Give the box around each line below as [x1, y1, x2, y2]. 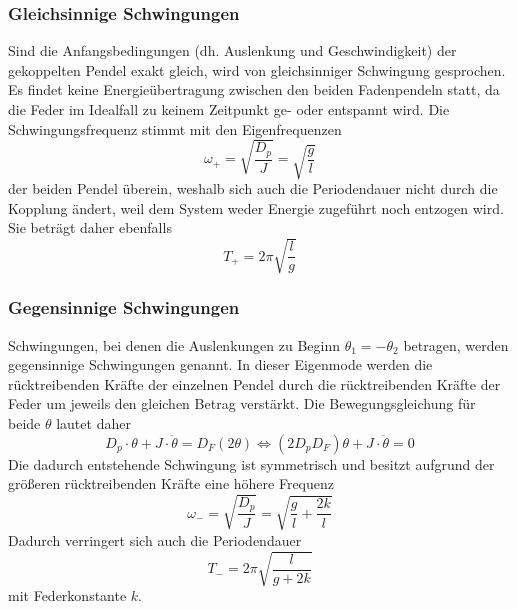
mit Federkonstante [8, 584, 127, 605]
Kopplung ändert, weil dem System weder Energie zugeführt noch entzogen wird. [8, 197, 504, 218]
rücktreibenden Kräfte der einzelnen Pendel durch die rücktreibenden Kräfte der [8, 373, 501, 394]
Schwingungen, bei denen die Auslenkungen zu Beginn [8, 334, 341, 355]
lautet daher [56, 413, 131, 434]
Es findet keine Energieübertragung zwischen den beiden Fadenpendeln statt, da [8, 79, 500, 100]
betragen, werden [403, 334, 509, 355]
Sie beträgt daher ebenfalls [8, 217, 172, 238]
